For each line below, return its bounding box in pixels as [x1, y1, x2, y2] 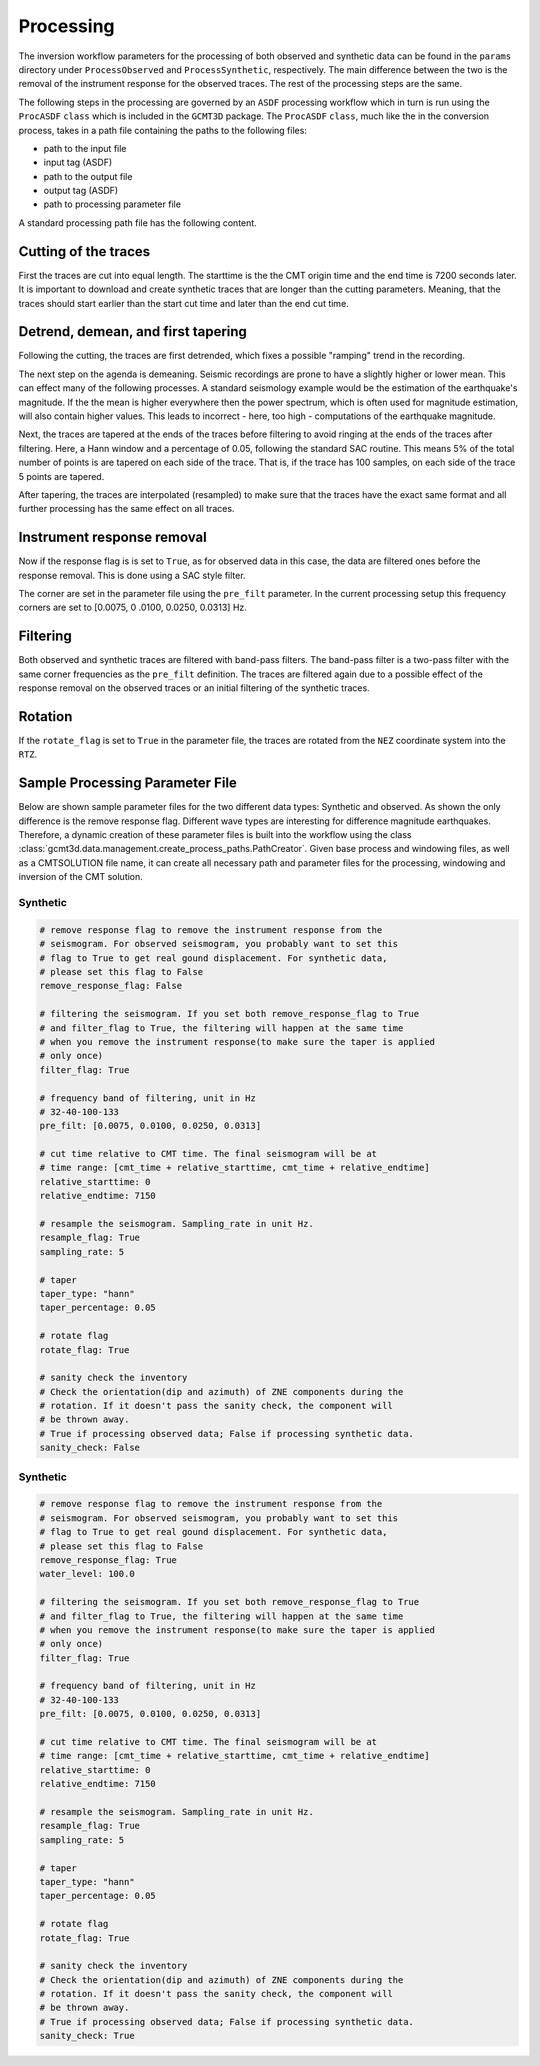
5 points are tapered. [18, 470, 105, 482]
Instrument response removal [18, 529, 207, 546]
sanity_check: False [39, 1442, 140, 1454]
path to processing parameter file [43, 198, 182, 210]
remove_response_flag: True [39, 1554, 177, 1565]
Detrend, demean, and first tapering [18, 323, 247, 340]
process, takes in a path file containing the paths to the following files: [18, 124, 307, 136]
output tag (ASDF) [43, 185, 119, 197]
